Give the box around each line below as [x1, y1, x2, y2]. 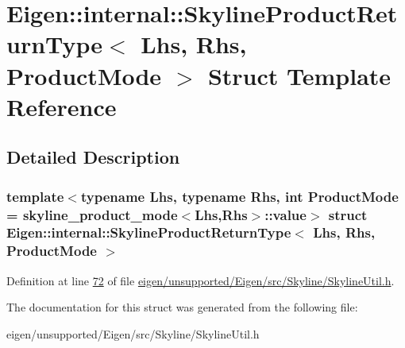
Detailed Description [6, 145, 180, 169]
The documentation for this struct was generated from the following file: [6, 299, 358, 315]
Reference [6, 90, 117, 122]
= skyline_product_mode [6, 204, 178, 224]
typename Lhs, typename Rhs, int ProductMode [80, 186, 399, 206]
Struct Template [207, 59, 391, 91]
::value [264, 204, 307, 224]
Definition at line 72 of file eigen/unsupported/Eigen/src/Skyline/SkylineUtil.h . [6, 272, 395, 288]
